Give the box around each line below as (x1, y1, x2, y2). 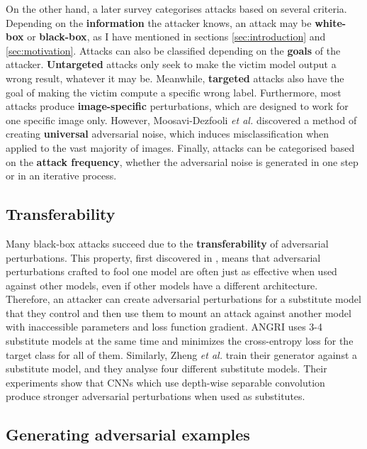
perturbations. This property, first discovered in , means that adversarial (6, 250, 321, 265)
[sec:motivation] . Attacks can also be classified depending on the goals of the (6, 43, 341, 57)
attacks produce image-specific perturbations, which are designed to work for (6, 99, 349, 113)
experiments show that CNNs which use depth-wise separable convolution (6, 375, 325, 389)
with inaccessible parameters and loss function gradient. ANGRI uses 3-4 (6, 319, 322, 334)
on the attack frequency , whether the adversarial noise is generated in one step (6, 154, 358, 169)
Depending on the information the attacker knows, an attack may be (6, 15, 312, 30)
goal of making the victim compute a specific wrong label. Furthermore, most (6, 84, 341, 99)
